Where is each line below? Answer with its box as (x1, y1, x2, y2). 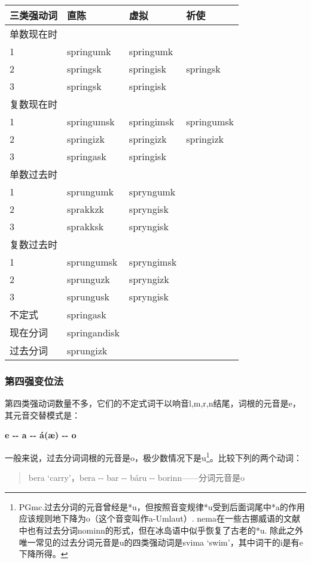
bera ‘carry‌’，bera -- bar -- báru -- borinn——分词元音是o (28, 471, 245, 484)
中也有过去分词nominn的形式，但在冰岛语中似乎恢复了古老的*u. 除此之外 (19, 524, 304, 537)
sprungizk (67, 343, 108, 357)
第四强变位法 (5, 373, 64, 388)
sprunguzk (67, 272, 110, 286)
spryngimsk (129, 255, 177, 269)
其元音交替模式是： (5, 408, 80, 421)
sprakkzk (67, 202, 104, 216)
